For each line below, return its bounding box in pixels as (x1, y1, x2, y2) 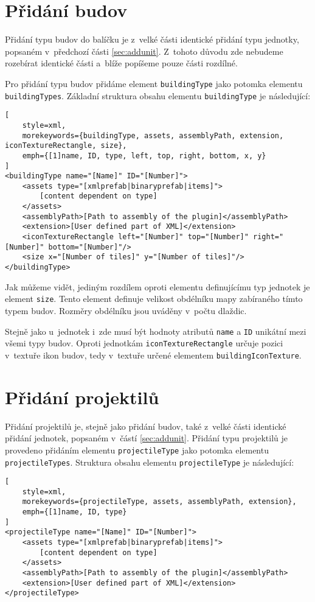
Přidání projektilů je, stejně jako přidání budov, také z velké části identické (5, 419, 286, 432)
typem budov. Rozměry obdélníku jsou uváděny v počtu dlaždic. (5, 304, 247, 317)
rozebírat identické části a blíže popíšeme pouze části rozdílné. (5, 57, 238, 69)
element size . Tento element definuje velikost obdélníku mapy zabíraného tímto (5, 292, 303, 305)
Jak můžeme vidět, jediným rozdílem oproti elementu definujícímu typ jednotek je (5, 280, 310, 293)
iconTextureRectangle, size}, (5, 141, 127, 150)
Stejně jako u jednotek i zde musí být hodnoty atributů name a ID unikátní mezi (5, 324, 306, 337)
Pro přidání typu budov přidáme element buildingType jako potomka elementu (5, 77, 303, 89)
